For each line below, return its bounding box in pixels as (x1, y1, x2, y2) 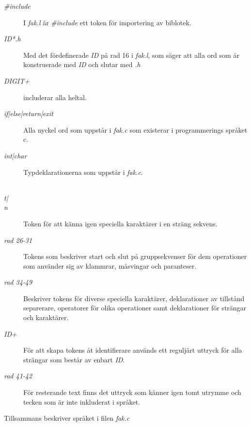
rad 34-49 (4, 277, 32, 287)
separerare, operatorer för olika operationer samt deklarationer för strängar (23, 303, 247, 313)
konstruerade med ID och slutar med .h (23, 59, 141, 69)
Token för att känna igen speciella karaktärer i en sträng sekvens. (23, 218, 218, 228)
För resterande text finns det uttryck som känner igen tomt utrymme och (23, 387, 241, 397)
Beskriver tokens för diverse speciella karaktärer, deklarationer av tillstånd (23, 293, 245, 303)
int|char (4, 150, 27, 160)
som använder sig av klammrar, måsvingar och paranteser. (23, 260, 197, 271)
